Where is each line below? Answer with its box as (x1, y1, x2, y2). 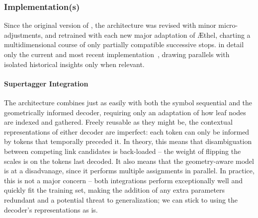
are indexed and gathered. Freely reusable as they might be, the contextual (4, 117, 233, 127)
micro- (218, 20, 238, 30)
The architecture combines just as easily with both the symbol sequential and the (4, 97, 253, 107)
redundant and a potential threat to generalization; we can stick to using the (4, 194, 238, 205)
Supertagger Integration (4, 78, 88, 88)
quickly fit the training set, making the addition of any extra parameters (4, 185, 225, 195)
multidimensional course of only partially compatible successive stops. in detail (4, 39, 244, 50)
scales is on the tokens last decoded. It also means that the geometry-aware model (4, 155, 254, 166)
